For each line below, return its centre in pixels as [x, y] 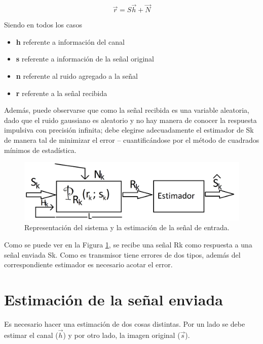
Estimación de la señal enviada [114, 299]
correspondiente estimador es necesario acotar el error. [88, 264]
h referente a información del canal [70, 41]
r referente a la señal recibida [62, 93]
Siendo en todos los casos [43, 25]
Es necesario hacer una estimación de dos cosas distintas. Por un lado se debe [125, 323]
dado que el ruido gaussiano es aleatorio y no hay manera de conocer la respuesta [130, 120]
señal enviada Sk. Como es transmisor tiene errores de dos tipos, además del [122, 254]
